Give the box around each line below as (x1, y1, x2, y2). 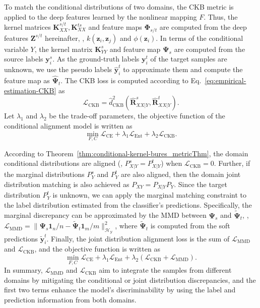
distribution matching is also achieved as (4, 178, 129, 189)
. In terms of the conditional (156, 32, 243, 43)
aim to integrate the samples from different (99, 265, 232, 275)
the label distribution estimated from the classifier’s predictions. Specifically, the (4, 199, 252, 210)
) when (161, 158, 182, 168)
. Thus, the (204, 11, 238, 22)
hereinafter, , (44, 32, 85, 43)
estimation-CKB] (4, 85, 56, 95)
